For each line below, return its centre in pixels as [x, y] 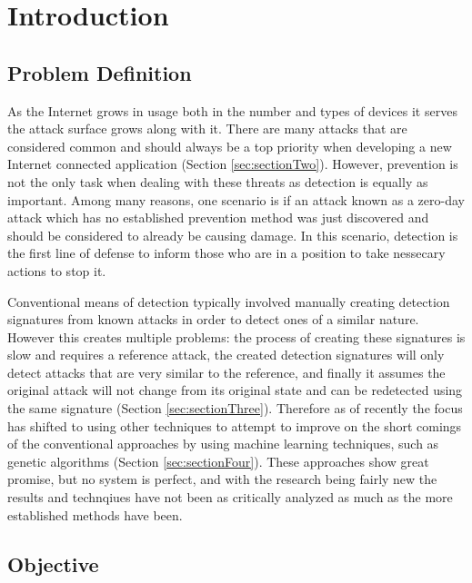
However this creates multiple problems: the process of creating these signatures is [236, 336]
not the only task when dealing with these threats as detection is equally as [218, 181]
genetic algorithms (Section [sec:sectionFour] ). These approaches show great [218, 461]
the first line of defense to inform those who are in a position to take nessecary [226, 253]
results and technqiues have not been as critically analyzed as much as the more [230, 497]
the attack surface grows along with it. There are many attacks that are [207, 128]
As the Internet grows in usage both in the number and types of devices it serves [232, 110]
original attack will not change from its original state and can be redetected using [235, 390]
